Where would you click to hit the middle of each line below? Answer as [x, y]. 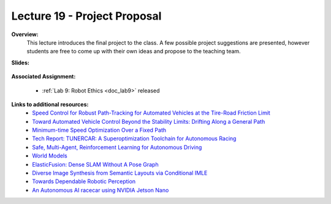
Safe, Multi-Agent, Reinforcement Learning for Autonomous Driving [117, 147]
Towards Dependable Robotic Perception [84, 181]
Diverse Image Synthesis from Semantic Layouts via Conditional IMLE [120, 173]
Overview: [25, 34]
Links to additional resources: [50, 104]
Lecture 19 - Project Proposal [86, 16]
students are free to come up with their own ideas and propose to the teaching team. [134, 51]
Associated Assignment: [44, 77]
